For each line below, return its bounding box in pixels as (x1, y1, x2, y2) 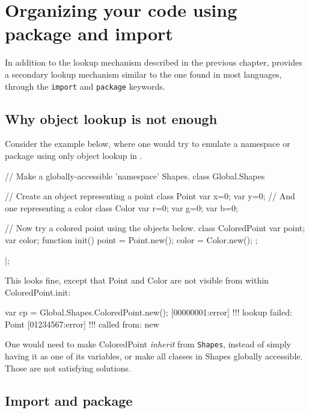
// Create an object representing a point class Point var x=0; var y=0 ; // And (5, 190, 295, 202)
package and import (5, 21, 173, 46)
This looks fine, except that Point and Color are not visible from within (5, 274, 269, 287)
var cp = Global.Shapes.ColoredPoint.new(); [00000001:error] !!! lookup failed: (5, 306, 292, 318)
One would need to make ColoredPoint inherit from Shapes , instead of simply (5, 338, 292, 350)
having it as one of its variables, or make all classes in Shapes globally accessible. (5, 350, 303, 362)
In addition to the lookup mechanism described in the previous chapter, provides (5, 56, 302, 69)
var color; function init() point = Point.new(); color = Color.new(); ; (5, 233, 258, 246)
